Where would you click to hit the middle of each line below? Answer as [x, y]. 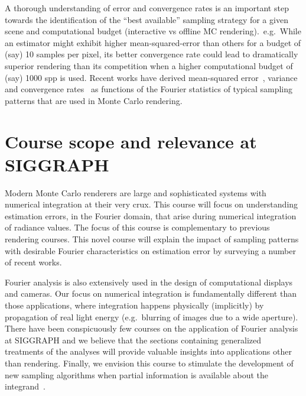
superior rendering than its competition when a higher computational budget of [149, 65]
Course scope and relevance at [131, 141]
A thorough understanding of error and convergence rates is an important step [147, 8]
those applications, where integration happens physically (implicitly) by [134, 305]
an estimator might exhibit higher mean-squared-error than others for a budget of [153, 42]
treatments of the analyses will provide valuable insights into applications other [148, 351]
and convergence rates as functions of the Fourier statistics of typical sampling [149, 89]
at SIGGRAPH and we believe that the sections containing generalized [133, 340]
